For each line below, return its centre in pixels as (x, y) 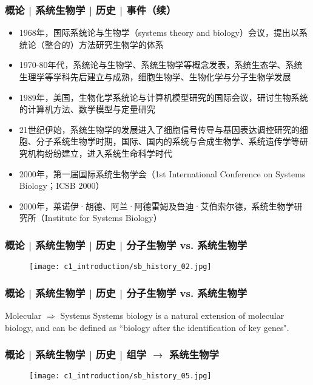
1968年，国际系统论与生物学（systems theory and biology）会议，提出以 (159, 32)
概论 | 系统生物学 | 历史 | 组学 (76, 354)
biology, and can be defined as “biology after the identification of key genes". (147, 327)
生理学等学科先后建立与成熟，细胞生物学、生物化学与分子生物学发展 (155, 77)
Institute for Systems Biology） (103, 218)
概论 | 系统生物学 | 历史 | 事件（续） (91, 9)
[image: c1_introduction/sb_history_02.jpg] (120, 267)
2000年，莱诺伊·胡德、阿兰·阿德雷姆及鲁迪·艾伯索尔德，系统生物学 (156, 206)
